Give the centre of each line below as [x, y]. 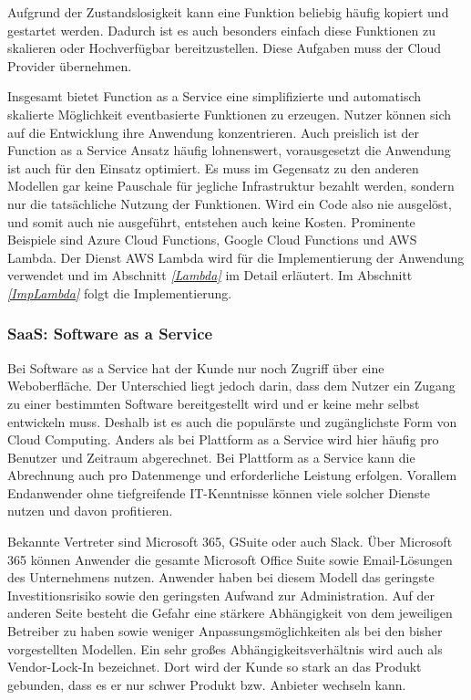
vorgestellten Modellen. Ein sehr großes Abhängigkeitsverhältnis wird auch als [225, 648]
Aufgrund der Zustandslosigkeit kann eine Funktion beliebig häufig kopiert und [228, 12]
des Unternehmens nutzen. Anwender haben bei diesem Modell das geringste [221, 577]
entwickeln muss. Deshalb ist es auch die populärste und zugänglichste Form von [232, 421]
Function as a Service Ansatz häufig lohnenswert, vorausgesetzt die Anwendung [229, 150]
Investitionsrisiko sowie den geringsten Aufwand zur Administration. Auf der [221, 595]
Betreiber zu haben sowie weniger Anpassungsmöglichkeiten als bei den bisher [225, 631]
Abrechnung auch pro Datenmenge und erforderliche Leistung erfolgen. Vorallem [232, 475]
